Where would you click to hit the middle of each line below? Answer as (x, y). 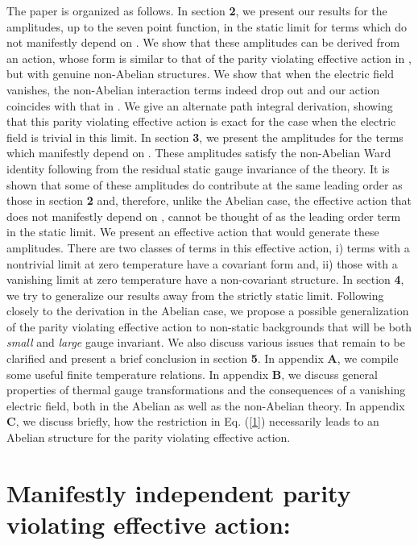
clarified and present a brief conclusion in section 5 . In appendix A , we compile (203, 358)
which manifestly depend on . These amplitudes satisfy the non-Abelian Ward (199, 153)
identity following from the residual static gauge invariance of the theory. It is (198, 168)
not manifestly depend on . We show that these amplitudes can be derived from (203, 42)
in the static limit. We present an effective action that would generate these (193, 232)
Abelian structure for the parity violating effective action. (149, 437)
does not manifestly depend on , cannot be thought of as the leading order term (204, 216)
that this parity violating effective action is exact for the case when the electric (201, 121)
